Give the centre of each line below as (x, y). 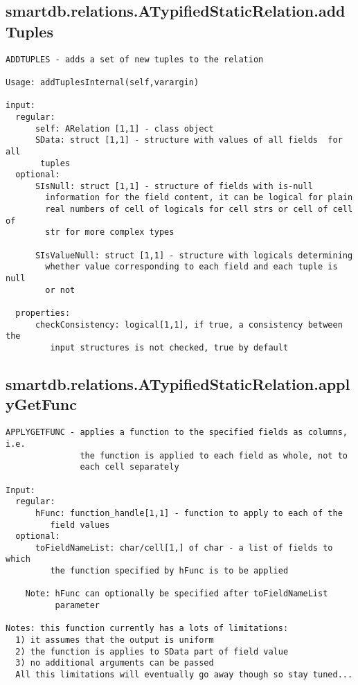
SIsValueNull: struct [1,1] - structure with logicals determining (194, 255)
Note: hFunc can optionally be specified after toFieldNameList (177, 594)
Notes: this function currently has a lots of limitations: (147, 629)
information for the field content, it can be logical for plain (199, 198)
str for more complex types (110, 232)
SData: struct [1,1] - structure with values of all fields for (189, 140)
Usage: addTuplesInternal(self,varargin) (102, 82)
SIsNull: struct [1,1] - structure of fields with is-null (174, 186)
